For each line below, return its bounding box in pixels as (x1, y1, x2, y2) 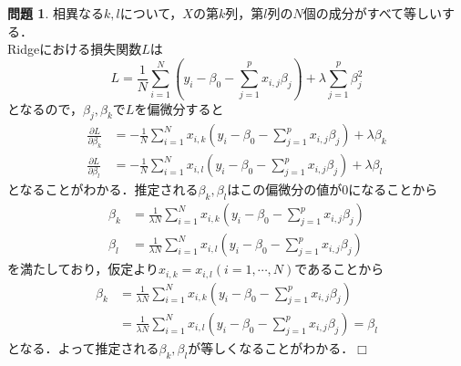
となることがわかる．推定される (7, 180, 199, 199)
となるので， (7, 99, 84, 118)
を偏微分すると (134, 99, 224, 118)
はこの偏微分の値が (227, 180, 343, 199)
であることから (294, 259, 384, 278)
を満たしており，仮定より (7, 259, 159, 278)
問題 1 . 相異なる (7, 4, 104, 22)
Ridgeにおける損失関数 (7, 39, 142, 58)
